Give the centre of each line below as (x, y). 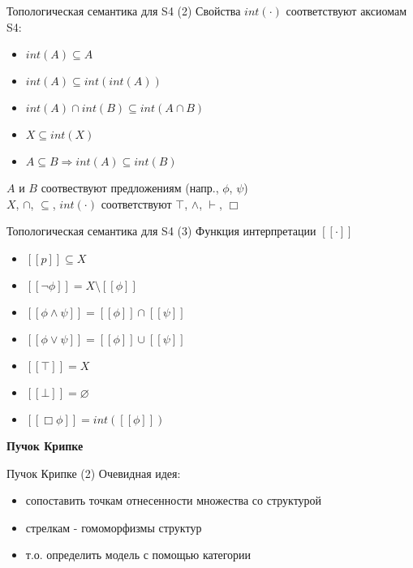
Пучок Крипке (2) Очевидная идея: (94, 473)
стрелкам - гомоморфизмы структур (114, 527)
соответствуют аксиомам (346, 11)
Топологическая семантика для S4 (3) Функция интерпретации (161, 231)
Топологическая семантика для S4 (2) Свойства (124, 11)
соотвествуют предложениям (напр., (130, 188)
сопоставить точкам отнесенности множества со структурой (174, 500)
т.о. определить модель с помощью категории (138, 555)
